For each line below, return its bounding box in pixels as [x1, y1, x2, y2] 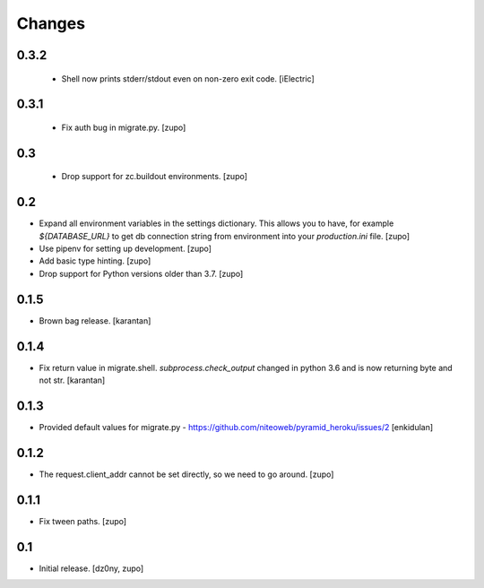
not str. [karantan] [39, 375, 106, 385]
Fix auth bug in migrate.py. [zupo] [61, 122, 186, 133]
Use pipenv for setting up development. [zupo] [39, 243, 212, 255]
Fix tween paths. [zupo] [39, 515, 127, 526]
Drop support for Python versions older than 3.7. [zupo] [39, 268, 244, 279]
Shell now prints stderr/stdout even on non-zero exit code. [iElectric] [61, 73, 315, 84]
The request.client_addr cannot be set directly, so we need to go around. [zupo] [39, 469, 334, 480]
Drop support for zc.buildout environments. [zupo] [61, 171, 248, 182]
